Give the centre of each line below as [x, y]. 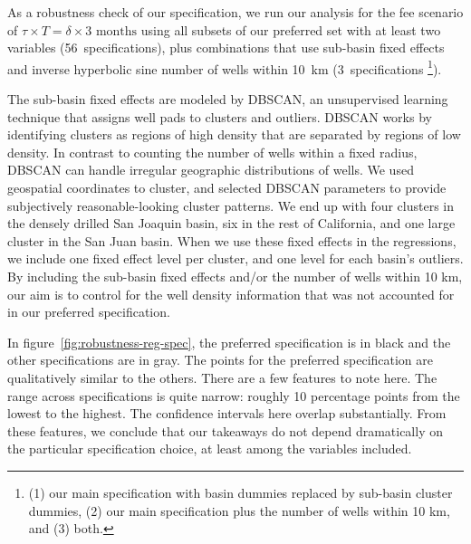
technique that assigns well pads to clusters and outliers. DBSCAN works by [220, 116]
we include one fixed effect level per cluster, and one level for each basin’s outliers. [235, 258]
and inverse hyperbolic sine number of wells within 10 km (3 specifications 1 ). [225, 67]
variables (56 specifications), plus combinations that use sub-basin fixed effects [226, 48]
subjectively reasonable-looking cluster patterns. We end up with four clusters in [231, 205]
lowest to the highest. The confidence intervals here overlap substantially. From [227, 413]
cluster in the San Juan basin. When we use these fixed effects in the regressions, [232, 240]
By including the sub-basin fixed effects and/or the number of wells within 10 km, [235, 276]
